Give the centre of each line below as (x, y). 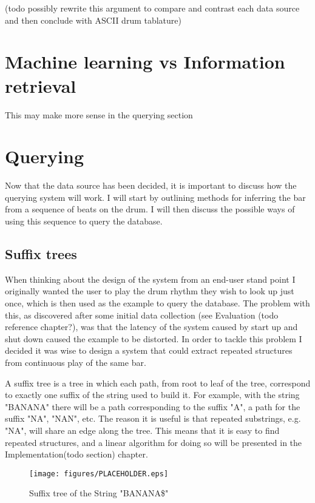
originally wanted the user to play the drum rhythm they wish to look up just (150, 291)
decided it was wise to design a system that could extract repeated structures (149, 350)
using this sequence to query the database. (84, 221)
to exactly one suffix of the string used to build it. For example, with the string (152, 395)
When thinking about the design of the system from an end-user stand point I (150, 279)
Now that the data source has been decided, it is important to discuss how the (151, 185)
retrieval (41, 85)
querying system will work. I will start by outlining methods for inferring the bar (155, 197)
